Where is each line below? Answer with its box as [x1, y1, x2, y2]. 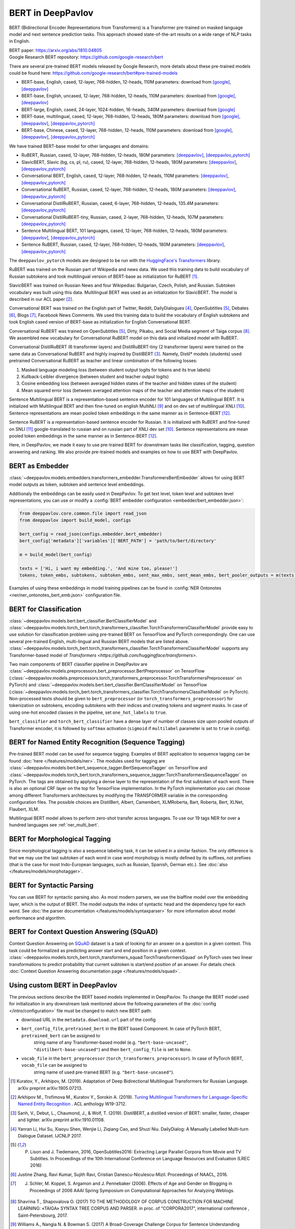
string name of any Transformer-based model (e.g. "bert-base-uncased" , [33, 1040, 188, 1046]
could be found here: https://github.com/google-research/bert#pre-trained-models [9, 70, 178, 76]
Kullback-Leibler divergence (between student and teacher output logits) [21, 374, 169, 380]
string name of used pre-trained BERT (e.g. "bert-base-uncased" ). [33, 1069, 175, 1075]
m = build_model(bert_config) [19, 552, 92, 557]
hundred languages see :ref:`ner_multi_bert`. [9, 822, 99, 828]
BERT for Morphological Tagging [9, 835, 111, 843]
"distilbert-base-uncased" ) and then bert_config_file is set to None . [33, 1046, 192, 1052]
